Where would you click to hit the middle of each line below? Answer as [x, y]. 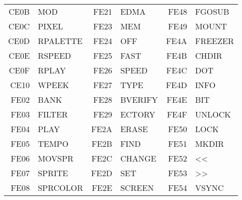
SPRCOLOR [61, 188]
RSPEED [54, 55]
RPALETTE [60, 41]
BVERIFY [139, 99]
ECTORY [138, 114]
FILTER [53, 114]
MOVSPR [55, 158]
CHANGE [138, 158]
